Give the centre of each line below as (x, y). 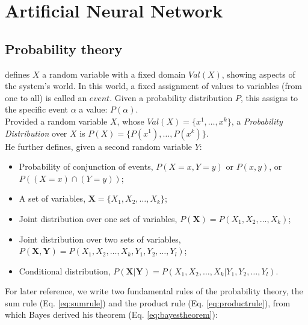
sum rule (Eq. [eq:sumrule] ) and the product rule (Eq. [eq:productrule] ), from (148, 302)
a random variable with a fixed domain (114, 74)
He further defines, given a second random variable (99, 146)
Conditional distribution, (65, 271)
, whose (131, 121)
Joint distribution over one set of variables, (98, 218)
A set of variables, (52, 198)
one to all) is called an (46, 97)
